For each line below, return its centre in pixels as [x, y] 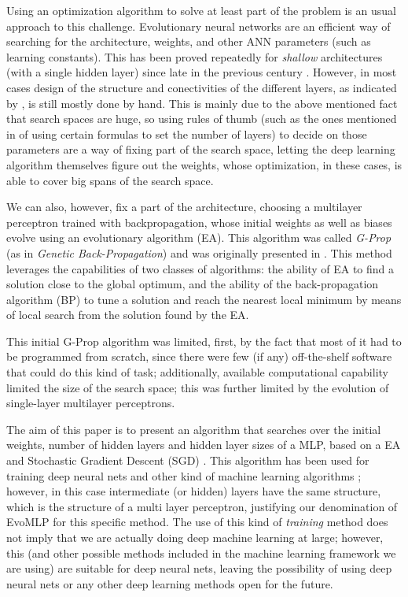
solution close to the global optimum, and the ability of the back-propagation [193, 284]
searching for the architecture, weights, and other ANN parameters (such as [189, 41]
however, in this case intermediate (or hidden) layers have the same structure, [194, 491]
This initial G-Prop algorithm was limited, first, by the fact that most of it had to [204, 341]
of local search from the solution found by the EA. [128, 315]
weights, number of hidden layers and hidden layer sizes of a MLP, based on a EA [204, 445]
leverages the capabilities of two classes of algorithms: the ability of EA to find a [200, 268]
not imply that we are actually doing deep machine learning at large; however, [195, 537]
